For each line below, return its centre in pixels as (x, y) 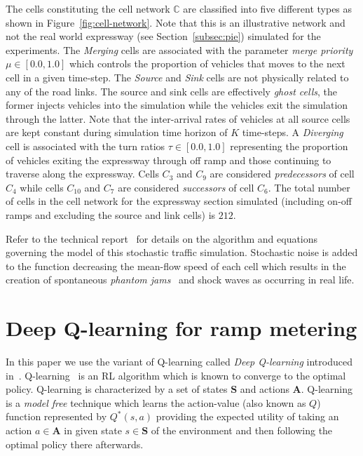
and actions (265, 389)
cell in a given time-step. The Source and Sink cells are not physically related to (177, 77)
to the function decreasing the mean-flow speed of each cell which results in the (176, 266)
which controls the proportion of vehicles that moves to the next (207, 63)
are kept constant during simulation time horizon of (117, 132)
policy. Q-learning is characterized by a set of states (117, 389)
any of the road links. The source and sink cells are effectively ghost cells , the (171, 91)
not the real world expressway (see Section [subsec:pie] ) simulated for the (163, 36)
